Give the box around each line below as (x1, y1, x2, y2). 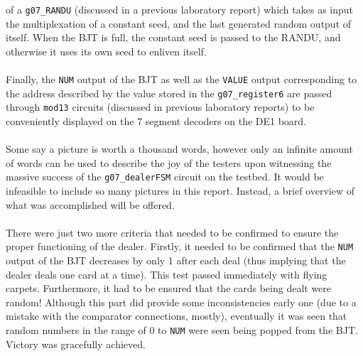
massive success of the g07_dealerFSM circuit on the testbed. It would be (6, 169, 324, 184)
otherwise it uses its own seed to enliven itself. (6, 43, 207, 58)
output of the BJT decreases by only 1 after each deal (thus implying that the (6, 253, 346, 268)
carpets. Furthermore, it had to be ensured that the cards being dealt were (6, 281, 332, 296)
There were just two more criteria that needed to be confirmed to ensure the (6, 225, 339, 239)
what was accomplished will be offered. (6, 197, 175, 212)
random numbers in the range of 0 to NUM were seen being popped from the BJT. (6, 323, 358, 338)
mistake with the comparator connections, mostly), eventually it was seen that (6, 308, 347, 323)
